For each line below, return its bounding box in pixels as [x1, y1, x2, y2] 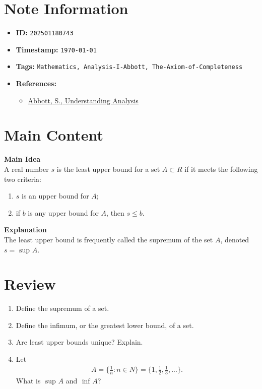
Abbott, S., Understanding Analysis [28, 95, 139, 105]
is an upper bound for [22, 190, 89, 201]
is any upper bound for [28, 207, 99, 218]
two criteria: [4, 173, 41, 184]
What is [16, 375, 41, 386]
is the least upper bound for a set [56, 164, 160, 174]
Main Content [4, 124, 103, 145]
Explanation [4, 224, 47, 235]
